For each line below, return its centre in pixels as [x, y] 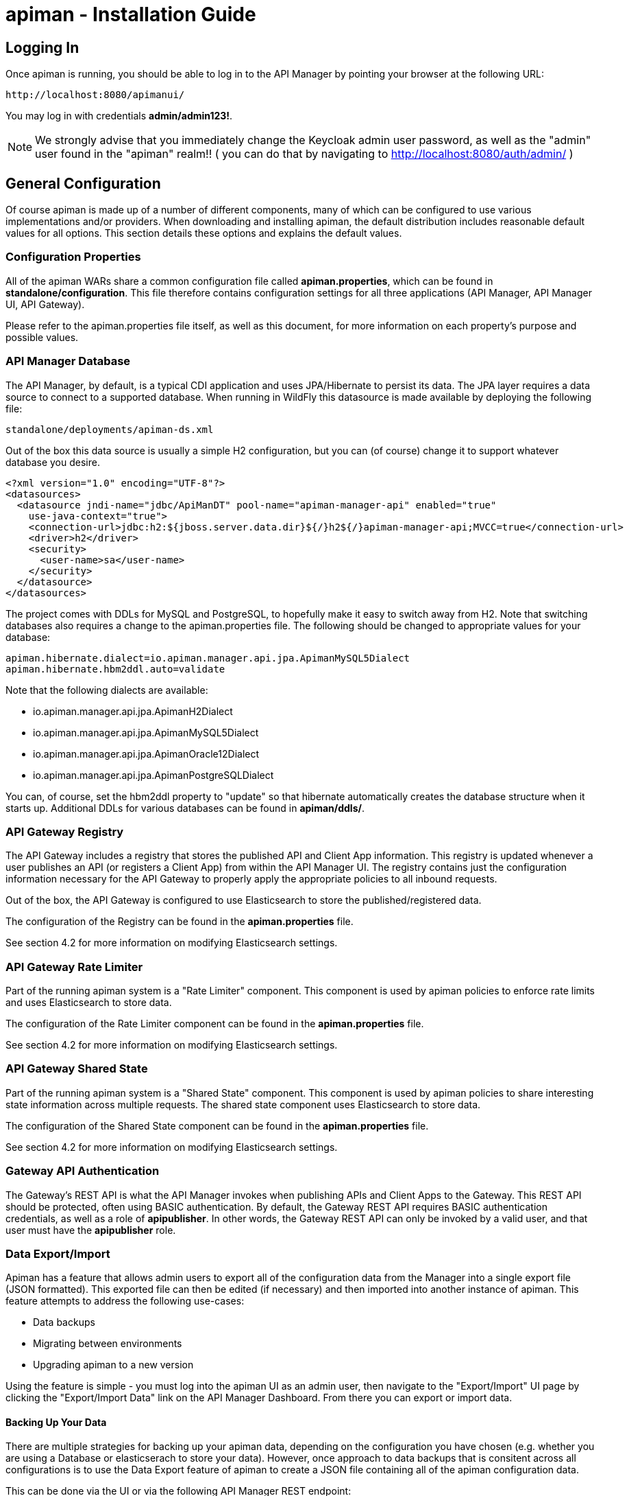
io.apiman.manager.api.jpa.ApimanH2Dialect [133, 711]
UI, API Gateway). [45, 304]
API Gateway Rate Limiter [74, 967]
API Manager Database [68, 361]
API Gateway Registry [65, 831]
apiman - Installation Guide [131, 14]
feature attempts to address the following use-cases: [125, 1301]
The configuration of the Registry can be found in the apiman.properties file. [180, 922]
